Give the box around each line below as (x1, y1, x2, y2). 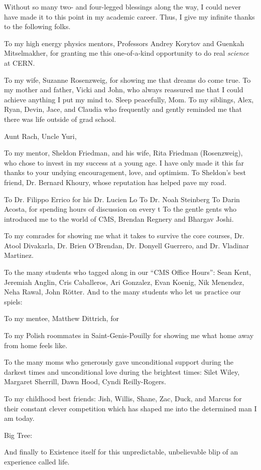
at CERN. (4, 57, 35, 68)
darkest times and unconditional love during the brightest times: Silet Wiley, (4, 366, 240, 377)
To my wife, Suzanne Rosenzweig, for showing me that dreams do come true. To (4, 74, 251, 85)
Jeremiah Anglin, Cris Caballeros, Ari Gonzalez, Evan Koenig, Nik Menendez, (4, 276, 244, 287)
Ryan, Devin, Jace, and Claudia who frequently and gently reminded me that (4, 104, 242, 114)
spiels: (4, 296, 23, 306)
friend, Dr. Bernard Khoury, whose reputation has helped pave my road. (4, 177, 227, 187)
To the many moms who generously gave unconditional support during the (4, 357, 233, 367)
